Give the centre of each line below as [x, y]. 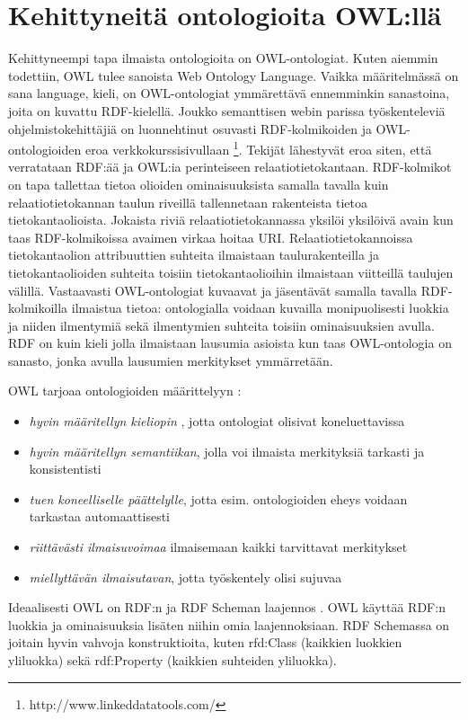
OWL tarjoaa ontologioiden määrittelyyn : [125, 391]
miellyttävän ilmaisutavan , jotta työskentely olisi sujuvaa [185, 577]
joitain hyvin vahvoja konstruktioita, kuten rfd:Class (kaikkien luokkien [205, 642]
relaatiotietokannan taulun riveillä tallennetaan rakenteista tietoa [188, 202]
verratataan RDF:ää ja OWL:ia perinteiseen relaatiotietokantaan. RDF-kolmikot [230, 167]
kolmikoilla [38, 308]
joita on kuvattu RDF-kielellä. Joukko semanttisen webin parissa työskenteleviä [227, 110]
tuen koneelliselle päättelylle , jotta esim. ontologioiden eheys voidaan [218, 498]
